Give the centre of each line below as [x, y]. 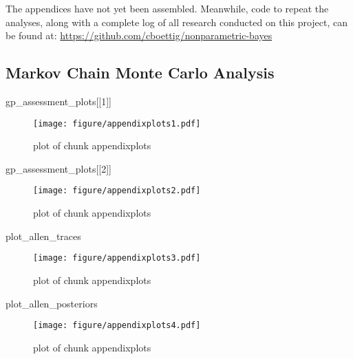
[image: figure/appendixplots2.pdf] [117, 191]
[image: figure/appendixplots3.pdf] [117, 258]
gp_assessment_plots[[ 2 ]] [58, 168]
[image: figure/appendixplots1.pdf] [117, 123]
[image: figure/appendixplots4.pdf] [117, 326]
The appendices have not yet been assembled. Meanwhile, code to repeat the [167, 8]
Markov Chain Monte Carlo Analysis [140, 73]
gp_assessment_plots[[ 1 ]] [58, 101]
